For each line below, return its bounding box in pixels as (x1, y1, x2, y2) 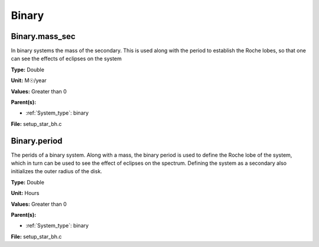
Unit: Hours (11, 190, 40, 197)
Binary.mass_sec (11, 31, 76, 41)
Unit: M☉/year (11, 77, 47, 84)
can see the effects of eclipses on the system (11, 55, 122, 62)
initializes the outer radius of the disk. (11, 168, 103, 175)
